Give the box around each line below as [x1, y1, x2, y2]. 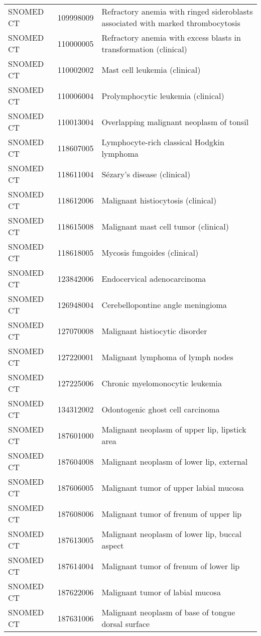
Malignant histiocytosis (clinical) [101, 194, 217, 206]
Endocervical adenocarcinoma [101, 272, 206, 284]
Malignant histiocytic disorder [101, 325, 207, 337]
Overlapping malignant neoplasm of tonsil [101, 116, 249, 128]
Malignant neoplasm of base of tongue [101, 606, 235, 618]
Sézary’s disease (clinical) [101, 168, 191, 180]
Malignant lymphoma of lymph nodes [101, 351, 233, 363]
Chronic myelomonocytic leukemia [101, 377, 222, 389]
